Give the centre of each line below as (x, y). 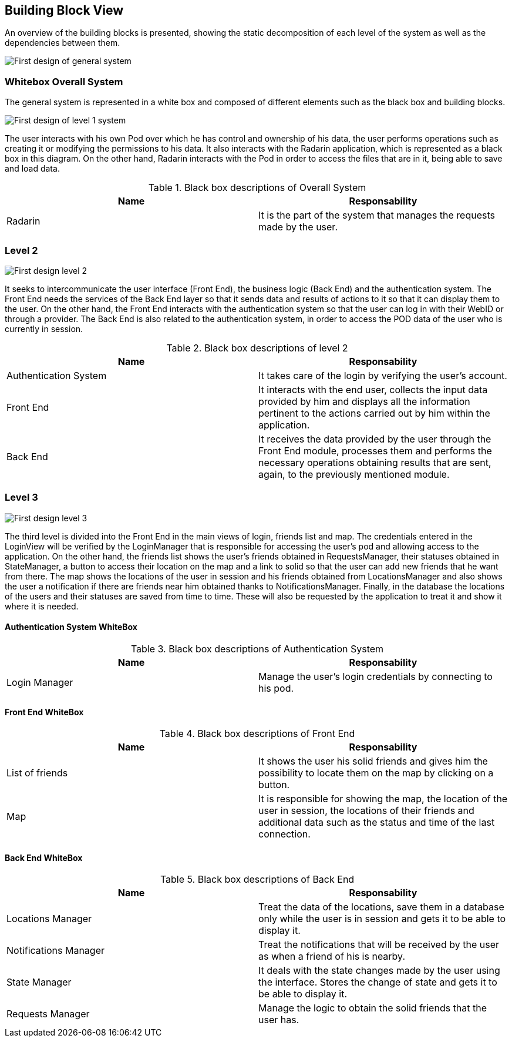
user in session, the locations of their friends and (366, 811)
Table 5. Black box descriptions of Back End (257, 879)
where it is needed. (42, 606)
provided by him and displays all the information (364, 401)
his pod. (276, 688)
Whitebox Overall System (64, 81)
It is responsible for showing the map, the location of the (383, 799)
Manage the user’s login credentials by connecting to (375, 676)
